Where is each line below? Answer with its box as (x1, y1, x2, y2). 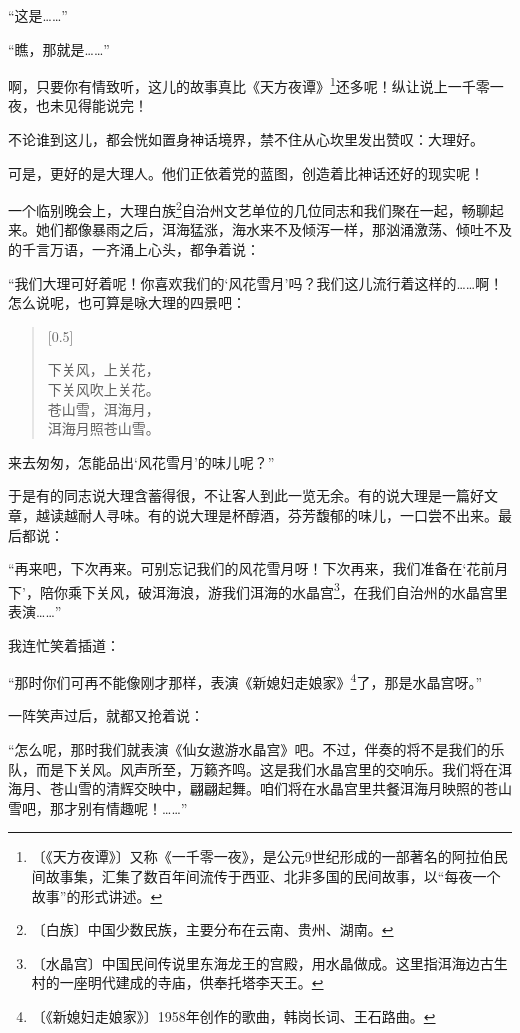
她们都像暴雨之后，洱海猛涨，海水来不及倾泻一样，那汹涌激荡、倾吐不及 (35, 219, 512, 240)
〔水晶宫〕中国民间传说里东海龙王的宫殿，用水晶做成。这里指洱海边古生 (31, 952, 508, 973)
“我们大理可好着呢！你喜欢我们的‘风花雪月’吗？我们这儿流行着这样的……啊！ (8, 272, 504, 293)
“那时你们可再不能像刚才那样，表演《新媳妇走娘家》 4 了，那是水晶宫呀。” (8, 669, 483, 692)
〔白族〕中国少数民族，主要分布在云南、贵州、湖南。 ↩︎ (31, 919, 394, 940)
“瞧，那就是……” (8, 38, 110, 59)
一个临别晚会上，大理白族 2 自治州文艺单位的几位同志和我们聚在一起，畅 (8, 197, 476, 220)
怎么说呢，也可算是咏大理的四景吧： (8, 292, 246, 313)
